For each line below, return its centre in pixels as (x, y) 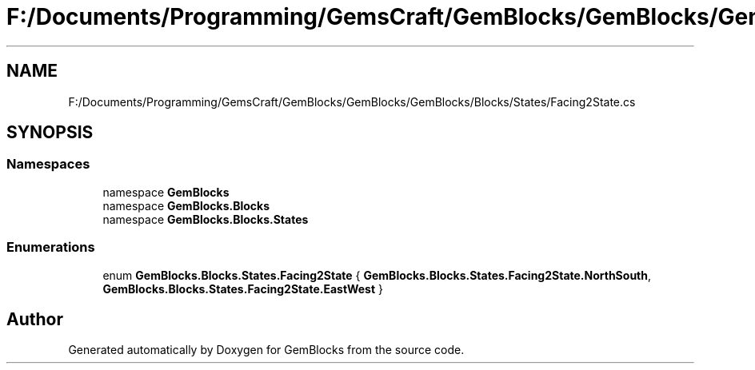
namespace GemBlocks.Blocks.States (206, 219)
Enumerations (51, 247)
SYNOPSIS (50, 133)
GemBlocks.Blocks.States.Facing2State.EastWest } (243, 288)
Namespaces (48, 164)
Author (35, 319)
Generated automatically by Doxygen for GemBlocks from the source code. (266, 350)
